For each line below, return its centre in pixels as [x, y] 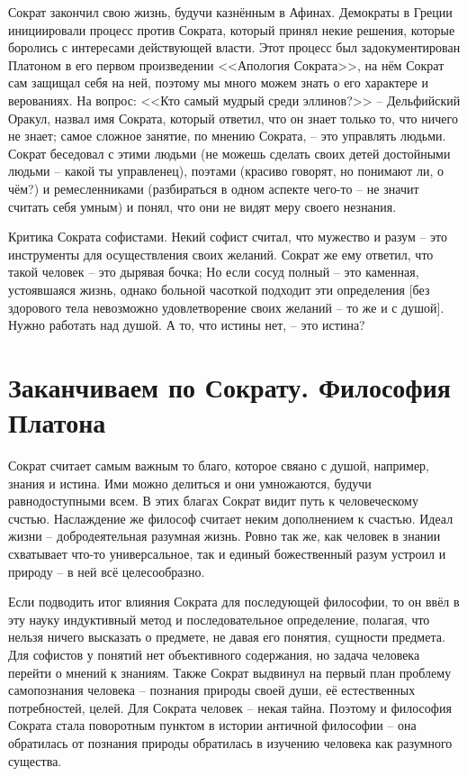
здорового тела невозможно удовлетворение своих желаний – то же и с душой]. [226, 307]
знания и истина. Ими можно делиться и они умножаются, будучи [190, 483]
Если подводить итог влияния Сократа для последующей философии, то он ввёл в [234, 602]
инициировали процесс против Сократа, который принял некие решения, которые [232, 29]
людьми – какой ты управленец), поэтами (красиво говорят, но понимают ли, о [226, 171]
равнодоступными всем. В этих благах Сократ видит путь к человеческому [213, 501]
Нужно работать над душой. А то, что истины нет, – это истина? [187, 325]
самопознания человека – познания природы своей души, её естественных [212, 690]
